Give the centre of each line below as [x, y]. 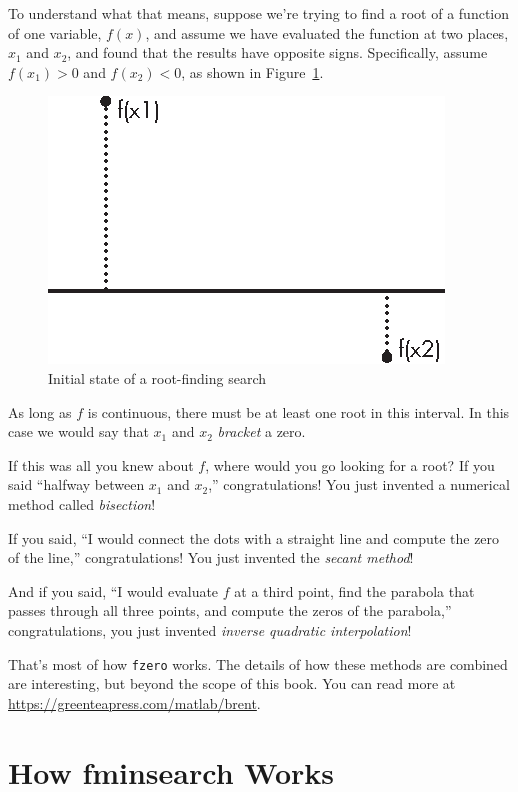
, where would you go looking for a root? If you [350, 464]
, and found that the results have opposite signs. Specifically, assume [277, 52]
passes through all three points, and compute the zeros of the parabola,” [230, 610]
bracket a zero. [261, 431]
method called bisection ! [82, 503]
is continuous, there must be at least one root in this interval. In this [298, 411]
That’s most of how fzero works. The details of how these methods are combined [258, 663]
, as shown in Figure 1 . [252, 71]
